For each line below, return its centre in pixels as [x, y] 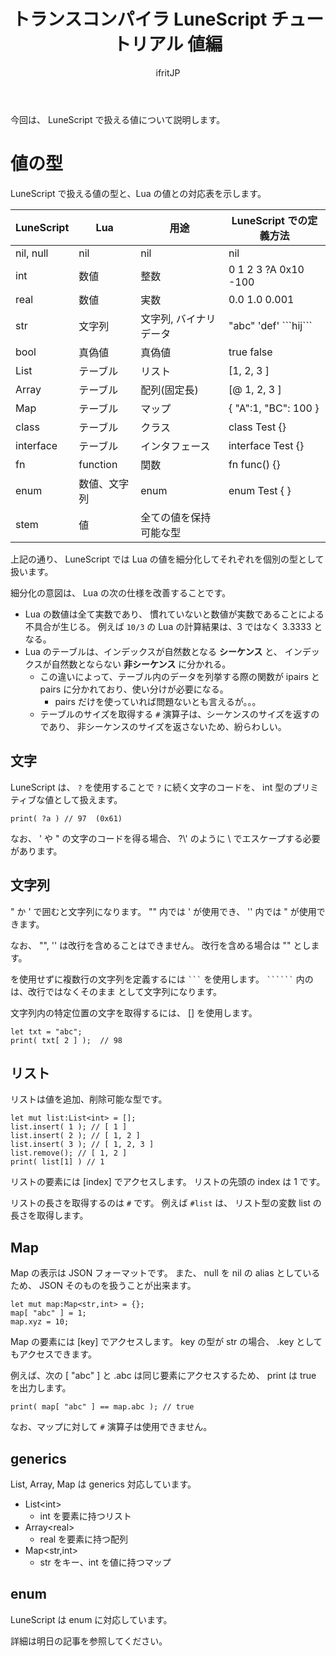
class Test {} [257, 427]
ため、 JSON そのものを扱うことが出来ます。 [103, 1286]
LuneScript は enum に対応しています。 [91, 1619]
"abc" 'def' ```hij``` [270, 325]
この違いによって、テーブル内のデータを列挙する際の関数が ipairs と [179, 676]
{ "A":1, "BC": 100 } [274, 408]
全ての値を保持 [176, 517]
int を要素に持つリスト [85, 1516]
